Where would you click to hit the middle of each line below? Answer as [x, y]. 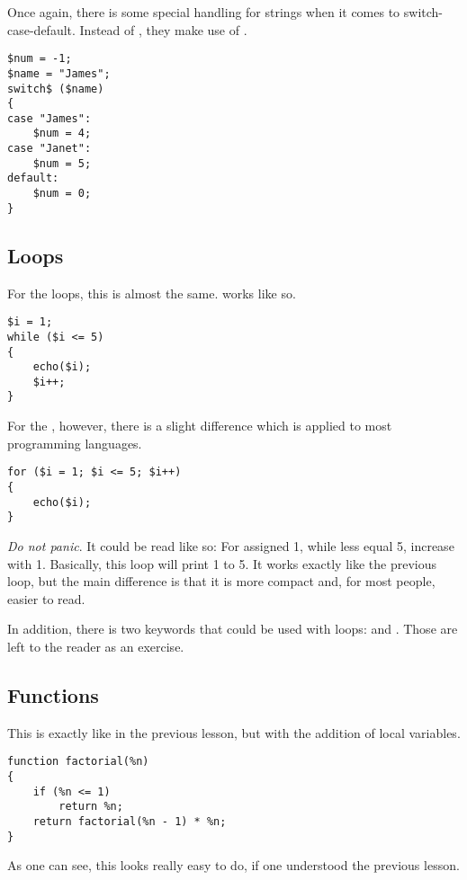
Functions [53, 694]
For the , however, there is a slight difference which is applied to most [200, 426]
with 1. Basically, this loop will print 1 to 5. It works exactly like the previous [222, 563]
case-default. [41, 29]
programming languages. [75, 443]
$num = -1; [40, 59]
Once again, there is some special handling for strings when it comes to [204, 12]
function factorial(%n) [78, 762]
